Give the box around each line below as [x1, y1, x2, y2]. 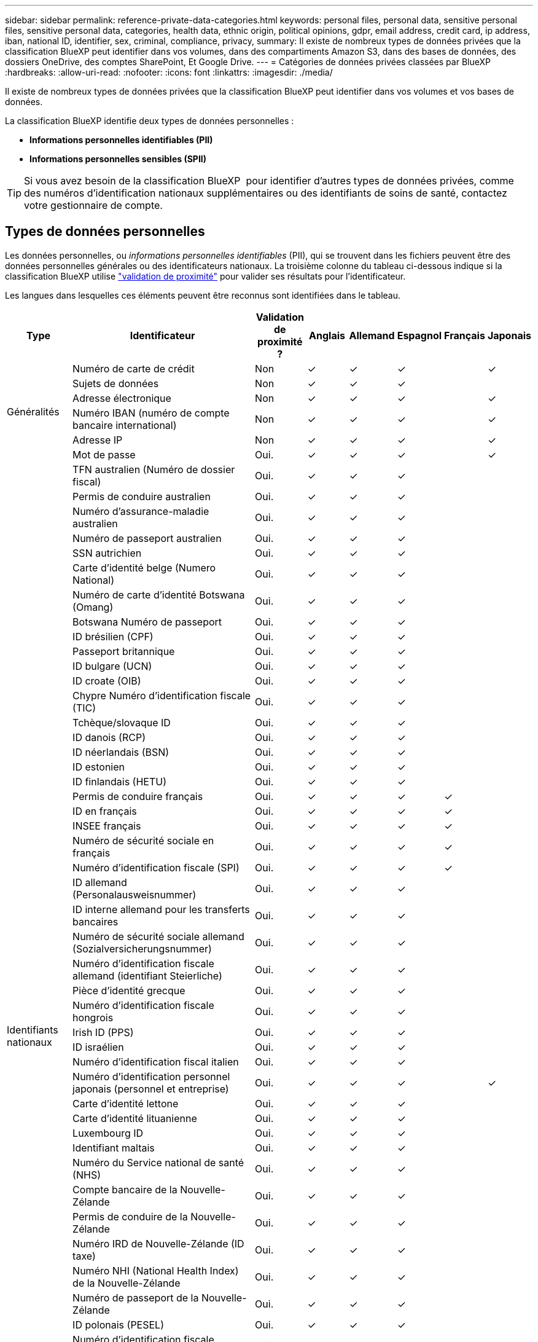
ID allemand [72, 876, 127, 889]
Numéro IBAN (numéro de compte [72, 406, 230, 419]
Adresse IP [72, 433, 123, 446]
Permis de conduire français [72, 790, 203, 802]
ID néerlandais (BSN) [72, 745, 170, 758]
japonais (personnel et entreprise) [72, 1082, 229, 1095]
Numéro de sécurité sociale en [72, 834, 214, 847]
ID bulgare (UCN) [72, 659, 152, 672]
